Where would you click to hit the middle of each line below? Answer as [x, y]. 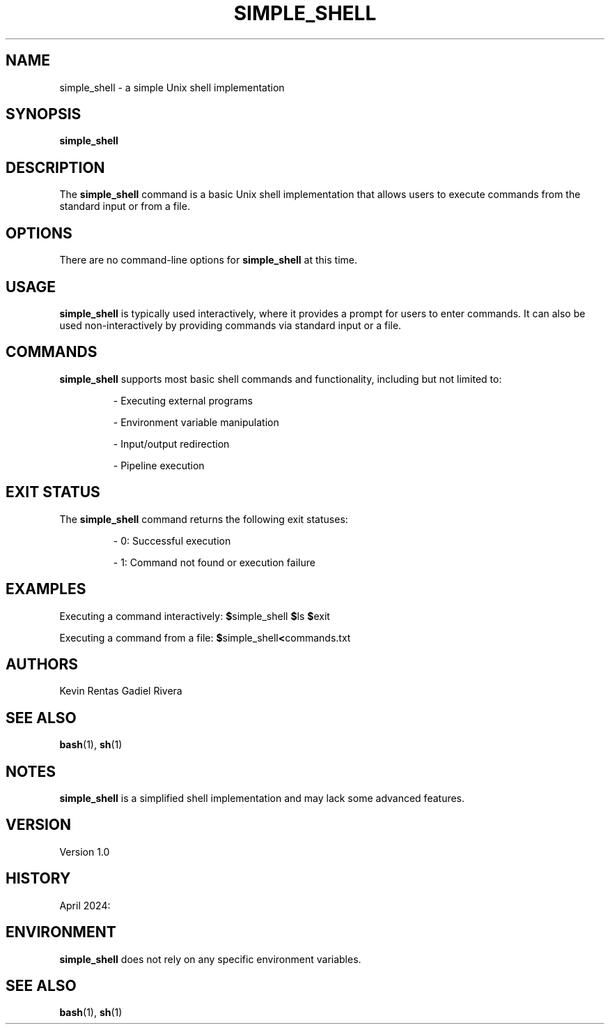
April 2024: [85, 905]
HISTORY [38, 879]
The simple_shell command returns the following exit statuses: [204, 519]
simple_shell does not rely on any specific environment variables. [210, 959]
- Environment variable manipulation [196, 422]
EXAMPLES [46, 589]
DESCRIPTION [55, 167]
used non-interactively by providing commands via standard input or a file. [230, 325]
